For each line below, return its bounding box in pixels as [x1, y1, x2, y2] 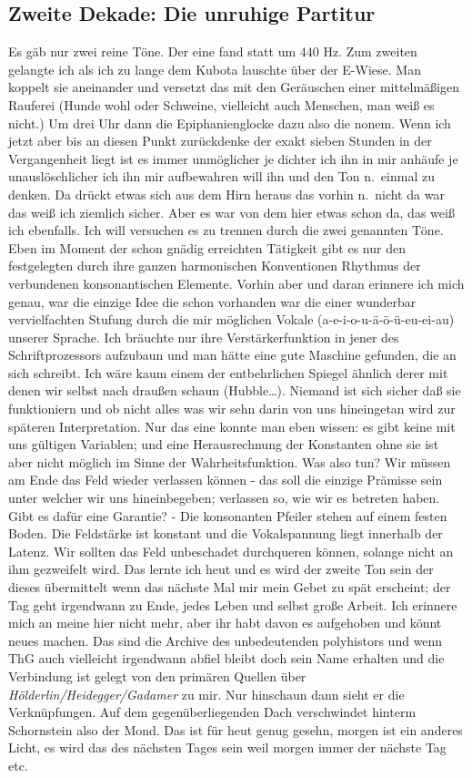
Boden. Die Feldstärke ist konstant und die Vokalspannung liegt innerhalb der [8, 524, 443, 543]
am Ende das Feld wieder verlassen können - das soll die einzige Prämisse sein [8, 470, 443, 489]
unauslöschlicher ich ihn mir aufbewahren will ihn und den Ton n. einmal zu [8, 167, 435, 186]
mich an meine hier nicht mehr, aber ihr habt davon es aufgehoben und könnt [8, 613, 442, 632]
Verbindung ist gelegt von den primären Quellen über [8, 666, 306, 685]
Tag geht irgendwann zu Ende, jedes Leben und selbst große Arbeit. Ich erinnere [8, 595, 457, 614]
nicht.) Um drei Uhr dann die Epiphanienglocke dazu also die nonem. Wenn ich [8, 113, 451, 132]
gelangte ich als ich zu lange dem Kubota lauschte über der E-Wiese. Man [8, 59, 421, 78]
